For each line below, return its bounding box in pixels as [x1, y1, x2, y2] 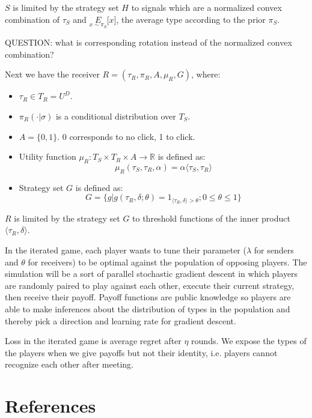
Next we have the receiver [5, 68, 100, 80]
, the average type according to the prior [116, 13, 266, 25]
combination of [5, 13, 60, 25]
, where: [191, 68, 221, 80]
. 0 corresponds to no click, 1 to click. [57, 130, 195, 142]
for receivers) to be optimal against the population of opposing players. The [28, 255, 307, 268]
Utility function [19, 150, 76, 163]
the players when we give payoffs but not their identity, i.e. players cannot [5, 346, 278, 359]
